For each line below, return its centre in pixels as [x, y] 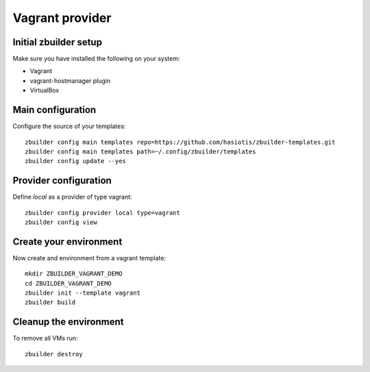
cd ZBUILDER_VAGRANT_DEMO [69, 283]
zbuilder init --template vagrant [83, 293]
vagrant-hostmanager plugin [70, 80]
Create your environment [67, 241]
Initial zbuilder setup [58, 42]
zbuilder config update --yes [76, 161]
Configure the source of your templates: [69, 126]
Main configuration [54, 110]
